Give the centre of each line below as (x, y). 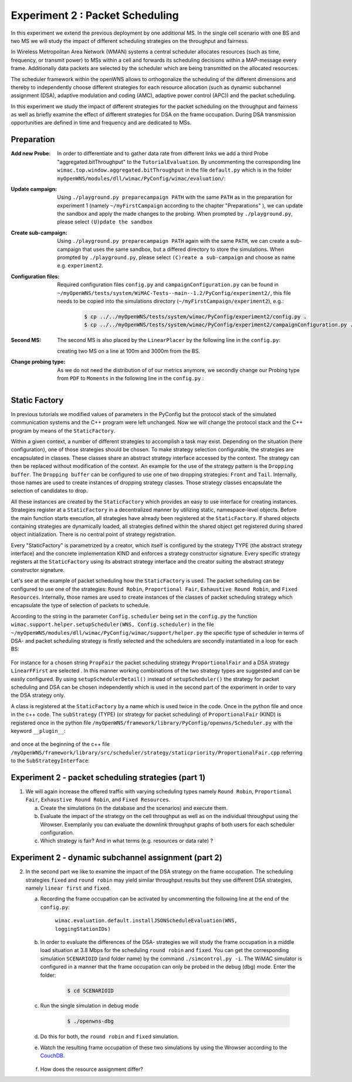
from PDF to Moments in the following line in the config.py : (131, 378)
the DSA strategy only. (38, 695)
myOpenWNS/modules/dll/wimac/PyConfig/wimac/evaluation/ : (141, 178)
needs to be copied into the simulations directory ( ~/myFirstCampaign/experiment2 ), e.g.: (170, 301)
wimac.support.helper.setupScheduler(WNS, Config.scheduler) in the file (112, 624)
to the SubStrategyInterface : (50, 761)
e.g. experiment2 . (80, 266)
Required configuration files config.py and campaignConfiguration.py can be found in (168, 284)
